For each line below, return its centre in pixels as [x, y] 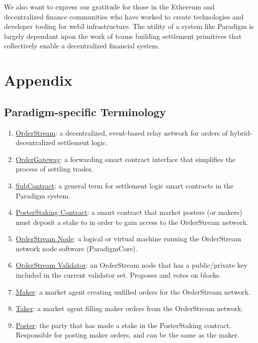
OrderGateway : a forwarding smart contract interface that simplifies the [126, 159]
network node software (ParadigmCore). [77, 248]
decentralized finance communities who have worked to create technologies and [124, 16]
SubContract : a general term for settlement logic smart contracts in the [125, 185]
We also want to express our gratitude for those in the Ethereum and [109, 6]
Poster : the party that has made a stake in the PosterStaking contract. [124, 325]
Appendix [38, 80]
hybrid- [241, 132]
